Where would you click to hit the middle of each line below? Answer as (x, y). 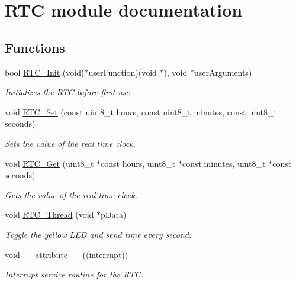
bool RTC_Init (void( (45, 72)
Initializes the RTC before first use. (69, 92)
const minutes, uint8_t (224, 163)
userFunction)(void (123, 72)
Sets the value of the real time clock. (70, 143)
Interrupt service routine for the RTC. (74, 274)
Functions (35, 47)
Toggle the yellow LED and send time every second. (98, 234)
